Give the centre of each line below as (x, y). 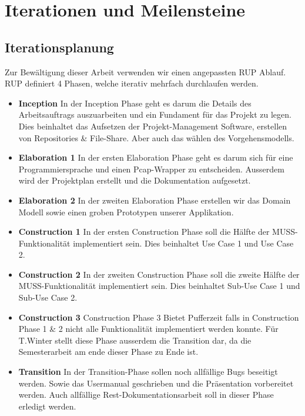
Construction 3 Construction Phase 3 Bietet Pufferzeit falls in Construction (159, 317)
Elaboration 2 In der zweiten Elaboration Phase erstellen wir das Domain (155, 200)
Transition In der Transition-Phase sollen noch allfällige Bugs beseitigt (148, 372)
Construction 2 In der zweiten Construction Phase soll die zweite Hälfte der (159, 274)
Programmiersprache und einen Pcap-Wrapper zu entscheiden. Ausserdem (151, 169)
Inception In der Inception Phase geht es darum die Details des (135, 103)
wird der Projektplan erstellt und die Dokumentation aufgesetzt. (135, 180)
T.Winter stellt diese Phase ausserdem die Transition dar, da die (135, 340)
